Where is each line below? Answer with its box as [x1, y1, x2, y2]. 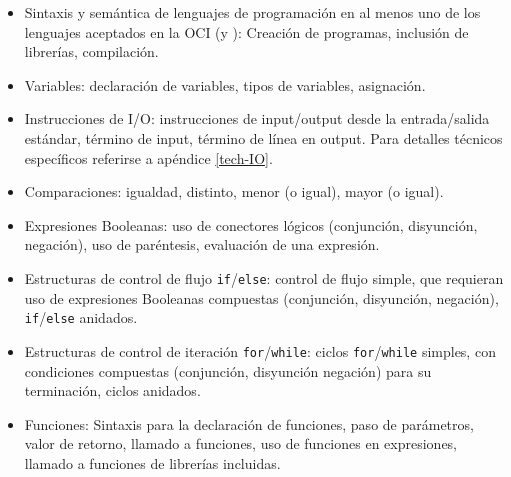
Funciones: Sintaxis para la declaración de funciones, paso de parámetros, [24, 413, 474, 434]
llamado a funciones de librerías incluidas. [24, 452, 281, 473]
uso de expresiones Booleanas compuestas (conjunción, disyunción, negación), [24, 287, 499, 308]
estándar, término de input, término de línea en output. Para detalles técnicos [24, 127, 503, 148]
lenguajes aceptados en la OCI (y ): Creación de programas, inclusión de [24, 21, 469, 42]
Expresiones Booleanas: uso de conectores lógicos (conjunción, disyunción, [24, 214, 478, 235]
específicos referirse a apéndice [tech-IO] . [24, 147, 273, 168]
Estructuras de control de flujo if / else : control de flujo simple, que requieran [24, 267, 504, 288]
